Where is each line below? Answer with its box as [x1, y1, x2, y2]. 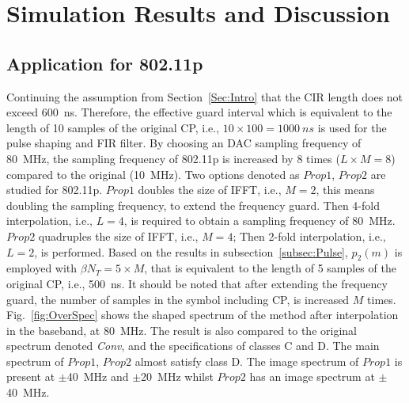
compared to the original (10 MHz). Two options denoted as [6, 165, 300, 182]
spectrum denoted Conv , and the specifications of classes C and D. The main [6, 337, 380, 354]
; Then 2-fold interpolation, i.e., [233, 227, 386, 244]
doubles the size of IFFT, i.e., [138, 181, 282, 198]
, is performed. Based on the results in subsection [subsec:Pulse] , [34, 243, 348, 260]
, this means [316, 181, 375, 198]
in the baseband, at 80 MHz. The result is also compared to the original [6, 321, 357, 338]
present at [6, 368, 55, 385]
